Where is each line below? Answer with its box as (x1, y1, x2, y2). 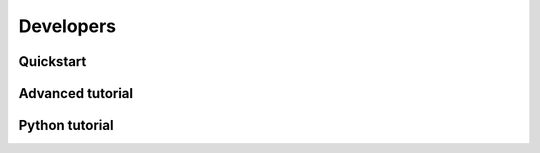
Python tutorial (18, 117, 114, 134)
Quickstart (18, 53, 87, 70)
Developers (18, 15, 117, 37)
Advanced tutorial (18, 85, 134, 102)
